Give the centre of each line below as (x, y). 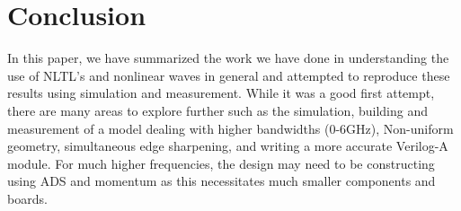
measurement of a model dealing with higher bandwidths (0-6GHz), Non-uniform (230, 128)
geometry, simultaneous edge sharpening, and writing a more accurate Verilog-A (228, 146)
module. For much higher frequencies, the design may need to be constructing (221, 163)
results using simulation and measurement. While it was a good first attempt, (221, 93)
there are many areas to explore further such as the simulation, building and (218, 110)
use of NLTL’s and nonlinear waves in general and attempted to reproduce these (229, 75)
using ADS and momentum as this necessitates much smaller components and (222, 181)
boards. (27, 198)
